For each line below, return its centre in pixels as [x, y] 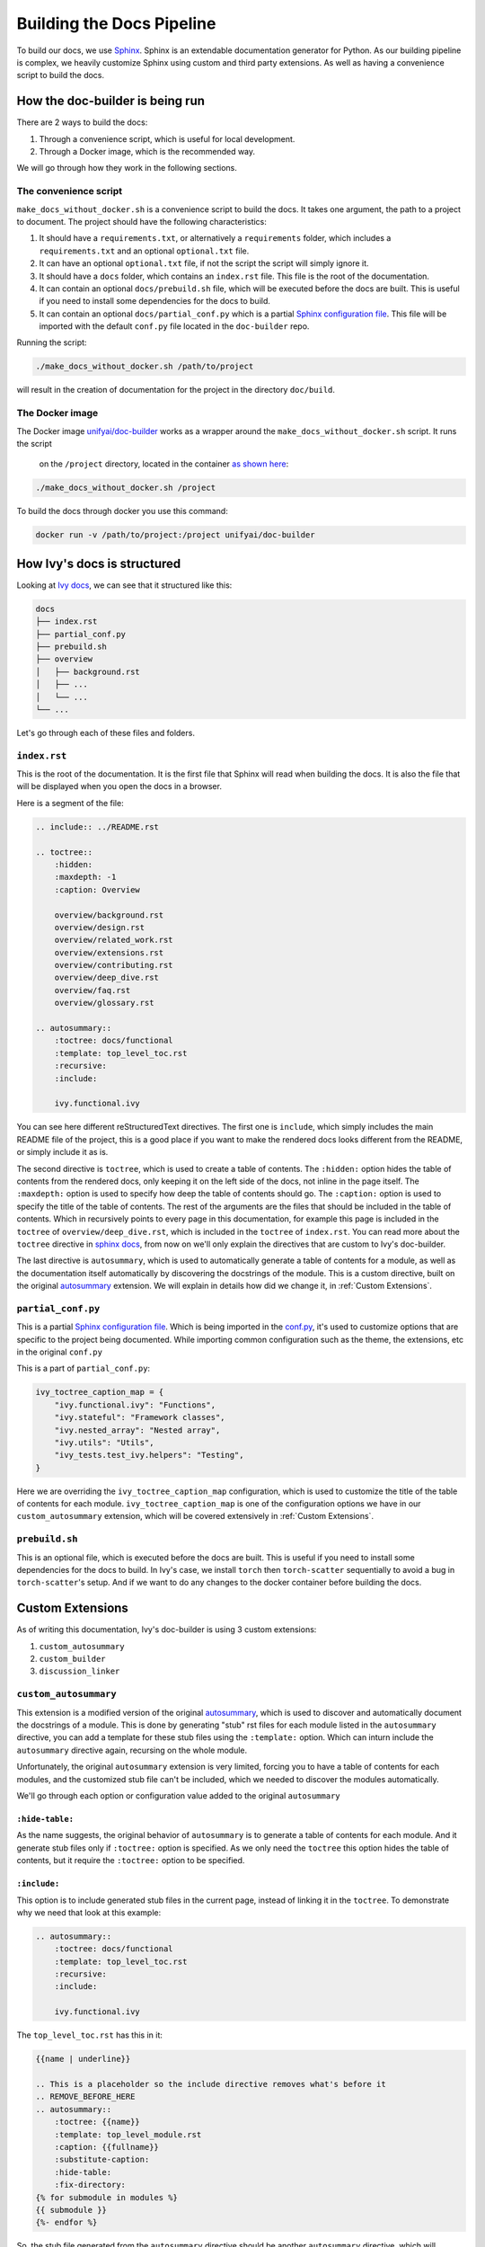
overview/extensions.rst [109, 952]
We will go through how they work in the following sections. [127, 168]
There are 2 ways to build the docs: [82, 122]
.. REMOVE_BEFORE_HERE [85, 2097]
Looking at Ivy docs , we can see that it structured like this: [124, 585]
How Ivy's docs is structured [99, 563]
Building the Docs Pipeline [116, 23]
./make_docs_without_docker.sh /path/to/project [145, 367]
